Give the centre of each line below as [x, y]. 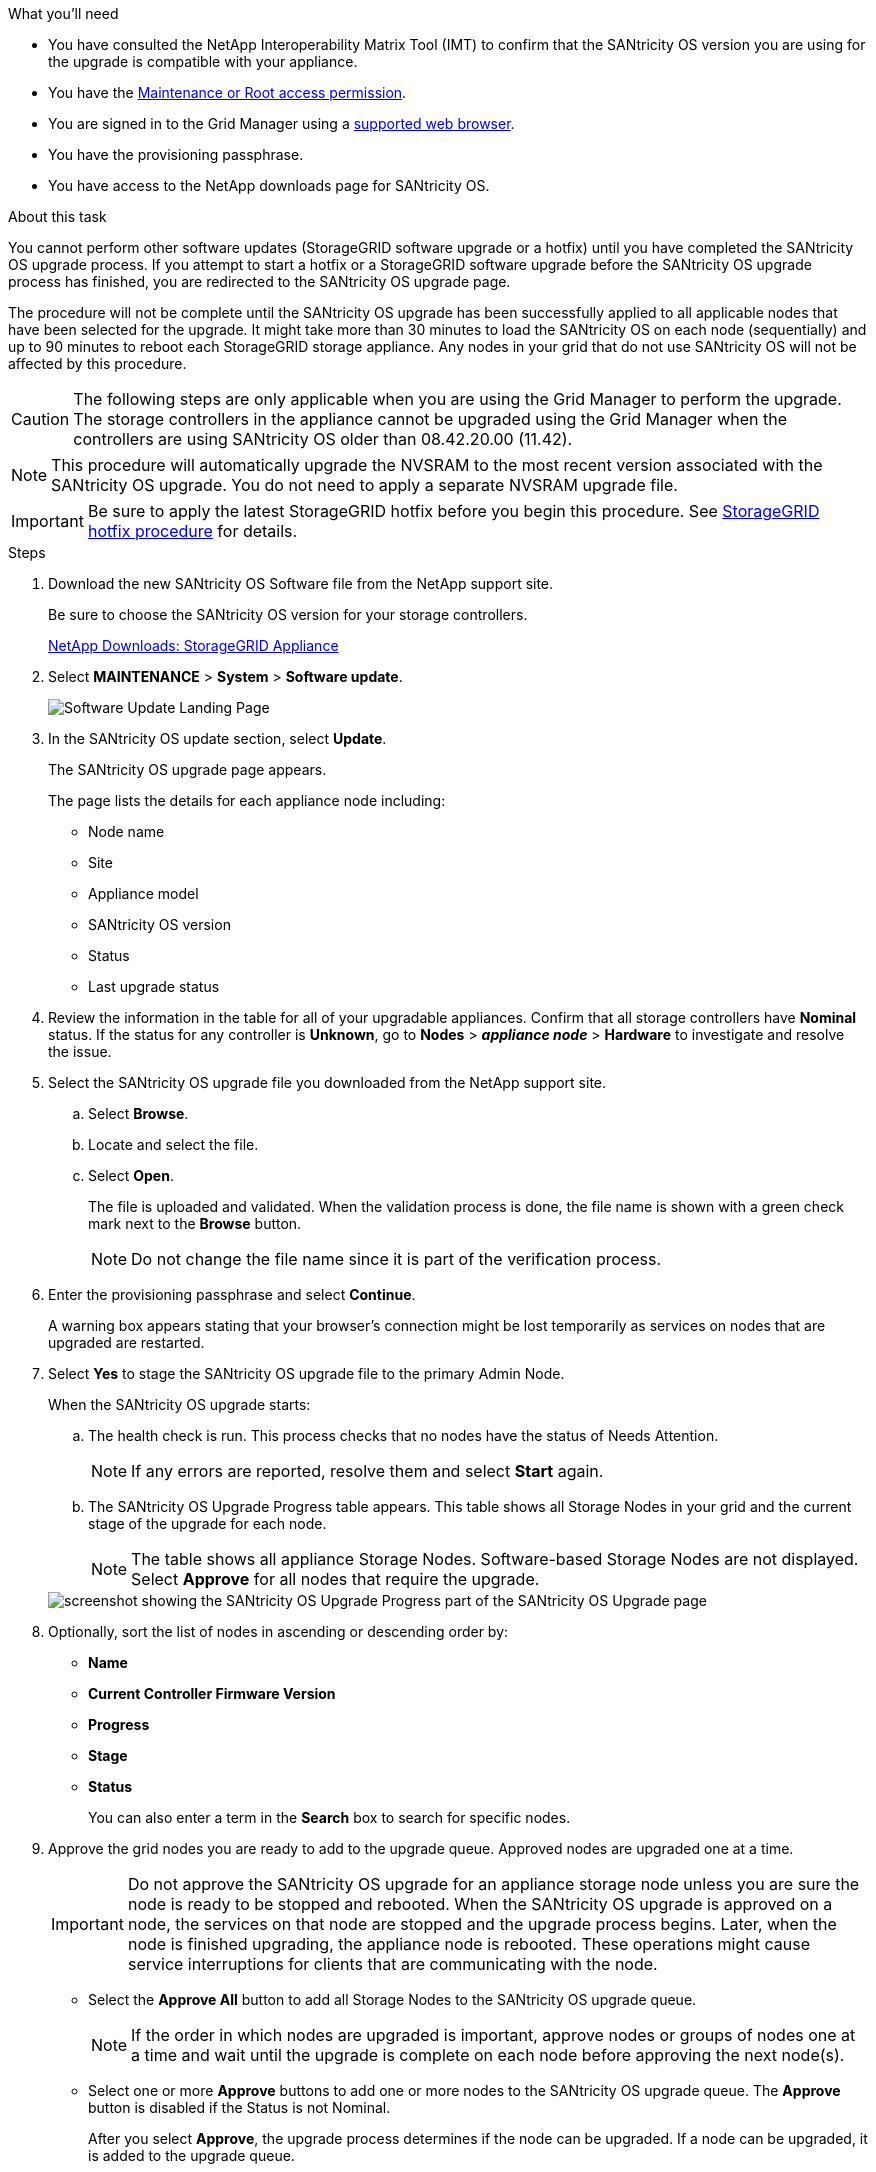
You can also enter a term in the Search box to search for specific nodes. [329, 1817]
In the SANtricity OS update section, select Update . [217, 738]
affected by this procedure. [97, 363]
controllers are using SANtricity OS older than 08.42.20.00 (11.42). [323, 439]
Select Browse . [138, 1113]
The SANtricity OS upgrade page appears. [187, 769]
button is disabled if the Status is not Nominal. [239, 2107]
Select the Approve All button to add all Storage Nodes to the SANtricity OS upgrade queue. [392, 1999]
